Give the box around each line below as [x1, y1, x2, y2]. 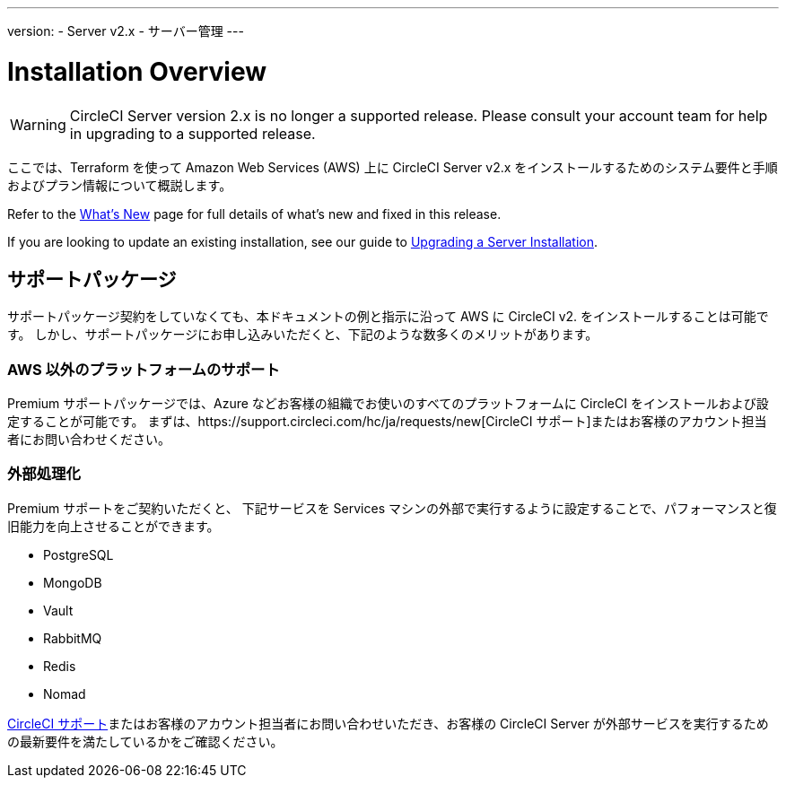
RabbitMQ [43, 630, 102, 646]
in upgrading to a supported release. [69, 124, 316, 143]
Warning [10, 115, 66, 134]
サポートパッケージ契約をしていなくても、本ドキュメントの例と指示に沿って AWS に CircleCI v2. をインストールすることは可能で [7, 309, 769, 325]
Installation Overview [7, 56, 266, 87]
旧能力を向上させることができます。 [7, 518, 220, 534]
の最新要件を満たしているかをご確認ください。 [7, 733, 284, 749]
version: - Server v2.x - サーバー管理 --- [7, 23, 244, 39]
